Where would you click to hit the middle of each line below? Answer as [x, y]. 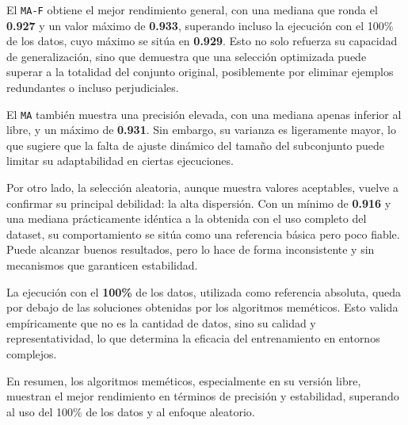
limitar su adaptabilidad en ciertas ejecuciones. [120, 161]
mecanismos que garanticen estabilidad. [102, 265]
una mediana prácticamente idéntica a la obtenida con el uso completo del [187, 218]
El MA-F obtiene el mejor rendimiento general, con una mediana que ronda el [192, 10]
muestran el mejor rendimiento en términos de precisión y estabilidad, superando [203, 396]
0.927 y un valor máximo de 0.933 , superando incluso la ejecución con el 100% [200, 25]
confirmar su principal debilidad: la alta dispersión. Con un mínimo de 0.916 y [199, 203]
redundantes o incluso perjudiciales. [93, 88]
